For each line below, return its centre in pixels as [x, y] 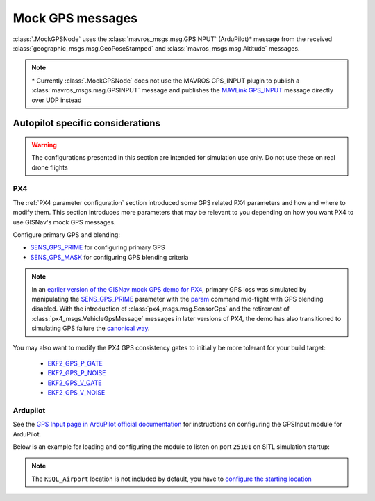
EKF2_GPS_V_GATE [75, 383]
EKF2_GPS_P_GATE [75, 363]
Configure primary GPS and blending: [67, 235]
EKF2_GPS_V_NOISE [76, 393]
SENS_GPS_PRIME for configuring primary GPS [98, 247]
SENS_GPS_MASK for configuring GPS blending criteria [109, 257]
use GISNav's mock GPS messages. [64, 222]
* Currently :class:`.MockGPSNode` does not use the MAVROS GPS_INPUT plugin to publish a [166, 81]
